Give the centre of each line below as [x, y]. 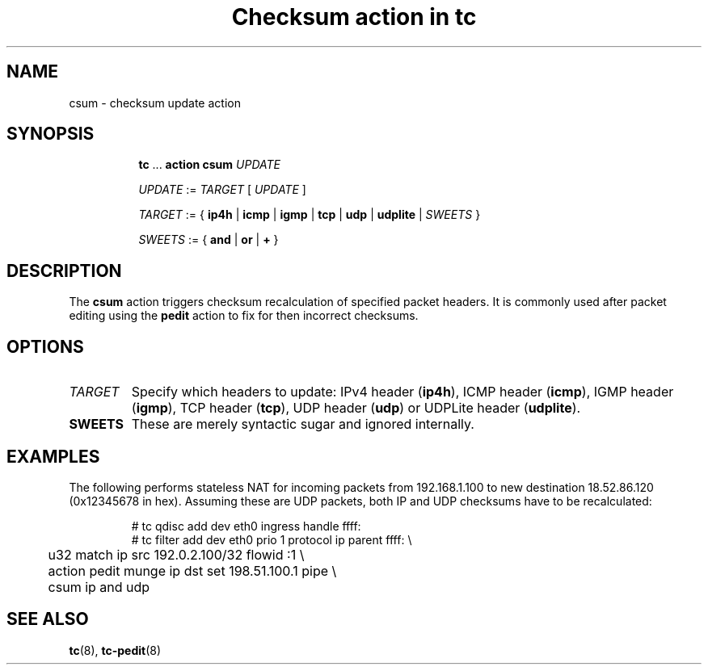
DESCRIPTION [64, 270]
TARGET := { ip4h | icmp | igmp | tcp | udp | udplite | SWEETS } [310, 215]
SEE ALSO [48, 619]
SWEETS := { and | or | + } [209, 240]
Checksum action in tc [354, 17]
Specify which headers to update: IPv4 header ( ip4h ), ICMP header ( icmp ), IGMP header [402, 392]
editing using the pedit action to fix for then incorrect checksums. [244, 316]
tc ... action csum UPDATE [209, 165]
